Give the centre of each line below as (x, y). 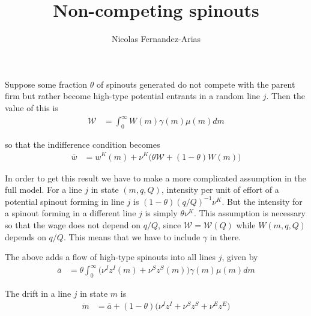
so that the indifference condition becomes (83, 144)
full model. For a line (44, 190)
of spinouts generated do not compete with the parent (196, 84)
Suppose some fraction (46, 84)
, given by (240, 257)
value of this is (32, 107)
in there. (225, 236)
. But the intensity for (262, 201)
